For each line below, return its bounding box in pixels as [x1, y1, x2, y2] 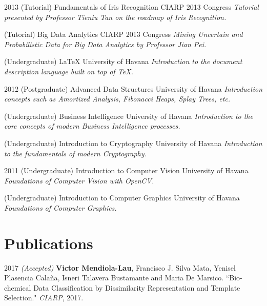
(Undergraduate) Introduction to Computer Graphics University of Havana [4, 192, 240, 203]
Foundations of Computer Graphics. [4, 202, 117, 213]
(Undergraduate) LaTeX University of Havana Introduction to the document [4, 56, 242, 67]
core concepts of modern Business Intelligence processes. [4, 120, 180, 131]
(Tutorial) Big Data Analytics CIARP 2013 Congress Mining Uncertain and [4, 29, 243, 39]
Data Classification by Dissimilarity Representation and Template [33, 282, 240, 293]
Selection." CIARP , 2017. [4, 292, 84, 303]
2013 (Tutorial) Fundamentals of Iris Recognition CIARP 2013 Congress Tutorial [4, 2, 259, 12]
